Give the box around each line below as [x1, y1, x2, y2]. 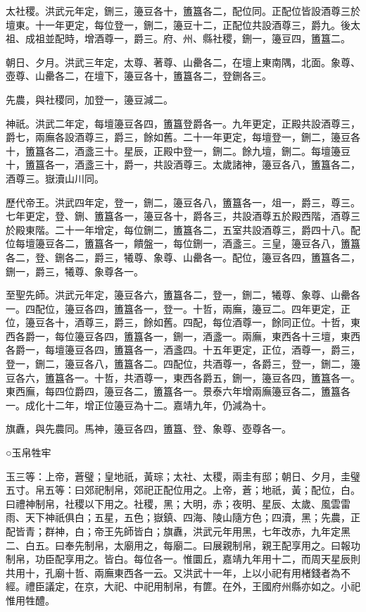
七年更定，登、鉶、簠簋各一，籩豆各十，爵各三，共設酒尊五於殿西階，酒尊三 [6, 208, 360, 223]
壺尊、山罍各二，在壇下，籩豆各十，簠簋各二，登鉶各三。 [6, 68, 272, 83]
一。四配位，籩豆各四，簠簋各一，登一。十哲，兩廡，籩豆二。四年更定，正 [6, 301, 351, 316]
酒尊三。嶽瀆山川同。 [6, 170, 104, 185]
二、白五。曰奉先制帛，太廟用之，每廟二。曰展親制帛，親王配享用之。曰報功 [6, 537, 360, 552]
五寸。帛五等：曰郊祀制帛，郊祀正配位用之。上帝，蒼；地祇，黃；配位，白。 [6, 482, 360, 497]
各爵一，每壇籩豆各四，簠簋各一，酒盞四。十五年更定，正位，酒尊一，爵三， [6, 342, 360, 357]
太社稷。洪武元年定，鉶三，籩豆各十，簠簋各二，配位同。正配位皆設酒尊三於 [6, 4, 360, 18]
